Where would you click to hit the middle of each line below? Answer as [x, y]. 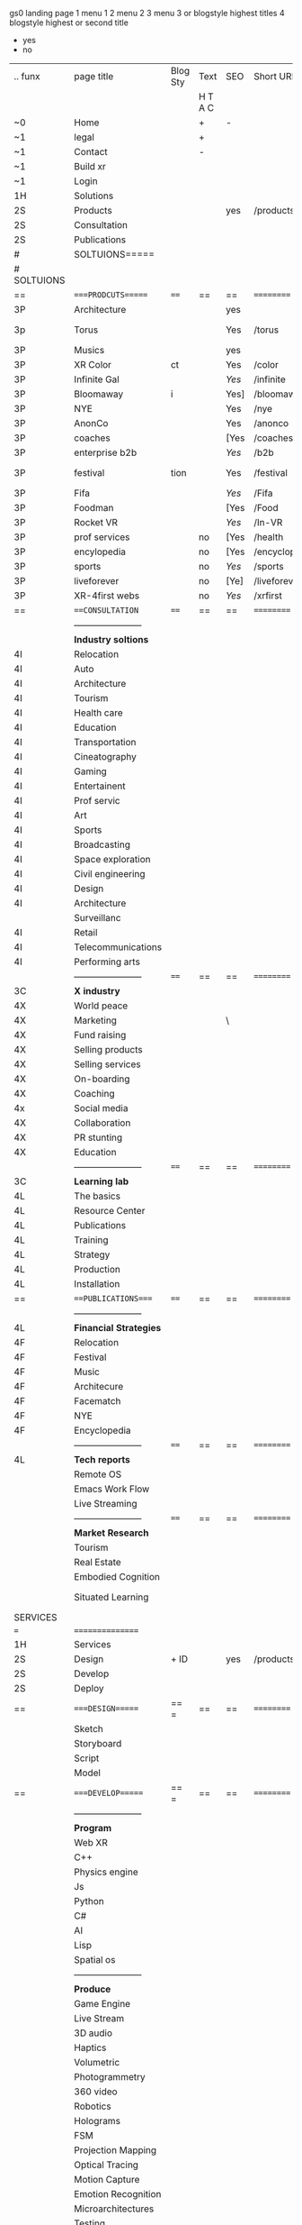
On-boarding [102, 1079]
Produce [93, 1989]
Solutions [94, 196]
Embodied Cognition [117, 1577]
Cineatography [106, 757]
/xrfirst [268, 596]
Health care [98, 713]
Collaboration [102, 1123]
